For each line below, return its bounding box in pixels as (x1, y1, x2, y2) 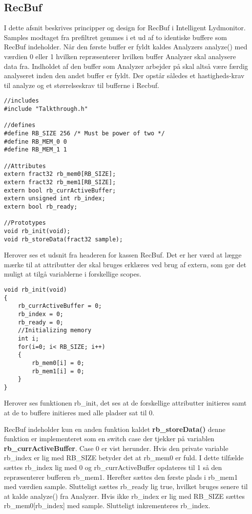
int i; (18, 335, 39, 342)
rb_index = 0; (18, 310, 63, 318)
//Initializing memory (18, 327, 91, 334)
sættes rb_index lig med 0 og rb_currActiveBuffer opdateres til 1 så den (4, 462, 222, 472)
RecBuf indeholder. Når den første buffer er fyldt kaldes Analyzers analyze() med (4, 42, 248, 52)
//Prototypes (4, 219, 46, 227)
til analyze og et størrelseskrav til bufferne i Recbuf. (4, 80, 159, 90)
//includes (4, 97, 39, 105)
